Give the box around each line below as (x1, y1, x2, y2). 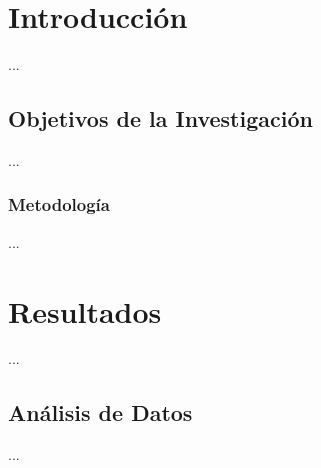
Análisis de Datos (8, 397, 193, 428)
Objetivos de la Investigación (8, 103, 313, 134)
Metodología (8, 192, 110, 217)
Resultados (8, 290, 162, 331)
